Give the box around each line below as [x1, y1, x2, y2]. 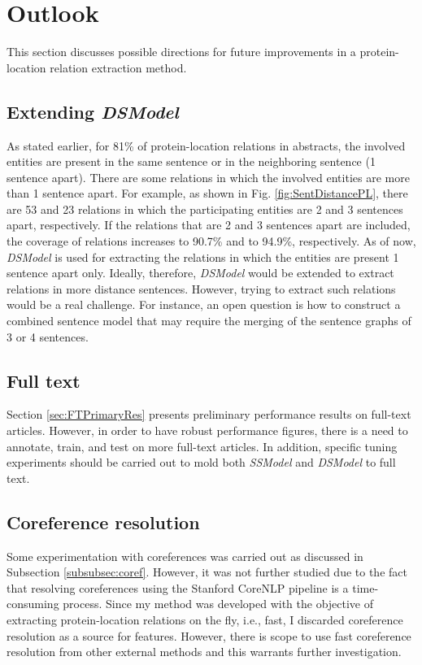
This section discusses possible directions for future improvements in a [7, 43, 356, 60]
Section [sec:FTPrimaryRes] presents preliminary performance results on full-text [7, 406, 411, 423]
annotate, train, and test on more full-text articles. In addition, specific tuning [7, 437, 398, 454]
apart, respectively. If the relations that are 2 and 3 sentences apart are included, [7, 216, 411, 233]
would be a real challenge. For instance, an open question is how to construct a [7, 296, 401, 313]
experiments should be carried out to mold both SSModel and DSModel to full [7, 454, 396, 471]
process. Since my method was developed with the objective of [63, 595, 374, 612]
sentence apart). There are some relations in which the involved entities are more [7, 168, 410, 185]
